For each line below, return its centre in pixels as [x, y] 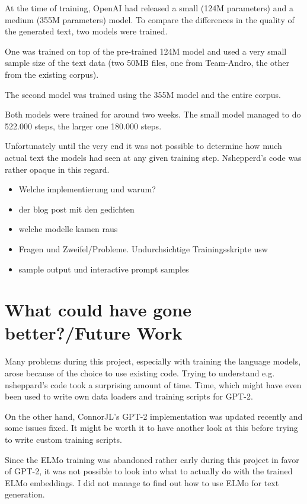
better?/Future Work [94, 333]
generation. [25, 494]
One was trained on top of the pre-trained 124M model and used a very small [146, 51]
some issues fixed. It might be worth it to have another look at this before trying [151, 428]
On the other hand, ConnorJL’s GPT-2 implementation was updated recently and [154, 416]
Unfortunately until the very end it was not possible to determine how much [143, 146]
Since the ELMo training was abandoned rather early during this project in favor [152, 459]
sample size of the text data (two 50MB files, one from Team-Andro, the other [147, 63]
